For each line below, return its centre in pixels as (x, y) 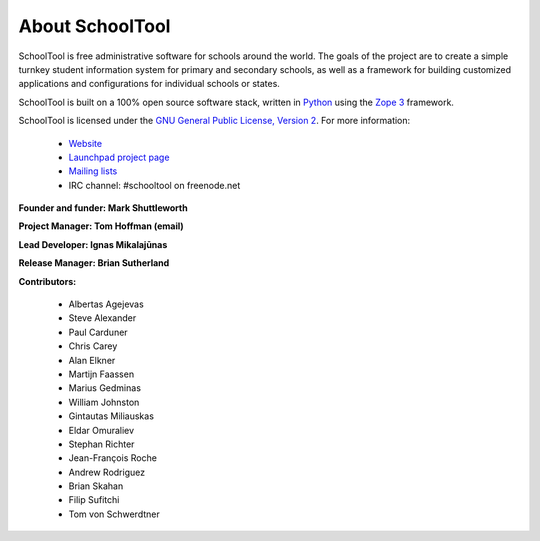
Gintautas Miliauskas (111, 416)
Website (85, 143)
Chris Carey (93, 346)
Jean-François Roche (112, 458)
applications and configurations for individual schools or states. (149, 84)
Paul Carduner (98, 332)
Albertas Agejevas (106, 304)
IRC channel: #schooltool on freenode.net (154, 185)
